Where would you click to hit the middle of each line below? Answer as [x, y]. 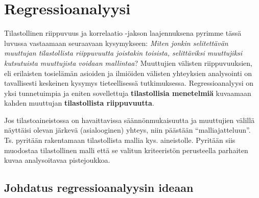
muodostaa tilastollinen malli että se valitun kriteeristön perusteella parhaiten [126, 150]
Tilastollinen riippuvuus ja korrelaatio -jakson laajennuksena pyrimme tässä [123, 33]
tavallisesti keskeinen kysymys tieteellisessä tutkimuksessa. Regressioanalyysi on [129, 83]
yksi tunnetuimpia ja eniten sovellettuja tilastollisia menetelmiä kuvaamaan [128, 93]
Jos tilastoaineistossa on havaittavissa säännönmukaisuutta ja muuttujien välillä [129, 120]
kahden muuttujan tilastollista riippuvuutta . [79, 103]
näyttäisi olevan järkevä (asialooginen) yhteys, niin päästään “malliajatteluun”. [127, 130]
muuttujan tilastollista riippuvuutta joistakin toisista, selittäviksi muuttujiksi [123, 53]
